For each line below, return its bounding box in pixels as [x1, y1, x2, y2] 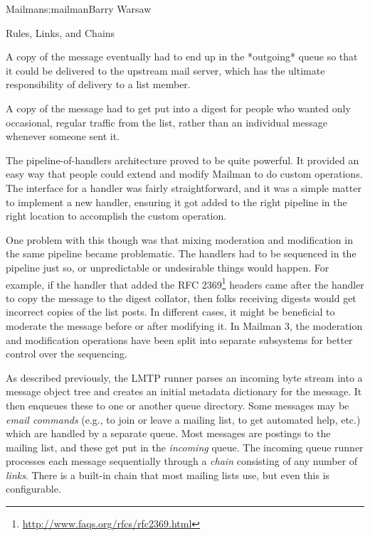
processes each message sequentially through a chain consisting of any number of [6, 454, 358, 468]
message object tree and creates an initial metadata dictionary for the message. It [6, 384, 362, 399]
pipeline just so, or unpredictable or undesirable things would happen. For [6, 259, 329, 274]
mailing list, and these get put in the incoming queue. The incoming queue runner [6, 439, 364, 454]
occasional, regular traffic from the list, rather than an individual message [6, 114, 328, 129]
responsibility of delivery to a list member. [6, 77, 191, 92]
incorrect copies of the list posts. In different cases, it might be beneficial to [6, 304, 335, 319]
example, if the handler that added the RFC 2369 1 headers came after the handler [6, 274, 364, 291]
